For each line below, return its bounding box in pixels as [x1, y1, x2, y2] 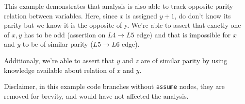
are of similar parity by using [141, 55, 228, 65]
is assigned [126, 10, 158, 20]
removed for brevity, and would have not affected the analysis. [4, 90, 189, 101]
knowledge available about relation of [4, 65, 114, 75]
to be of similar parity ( [22, 39, 93, 49]
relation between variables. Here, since [4, 10, 117, 20]
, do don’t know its [174, 10, 231, 20]
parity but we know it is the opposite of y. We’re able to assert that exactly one [4, 20, 241, 30]
